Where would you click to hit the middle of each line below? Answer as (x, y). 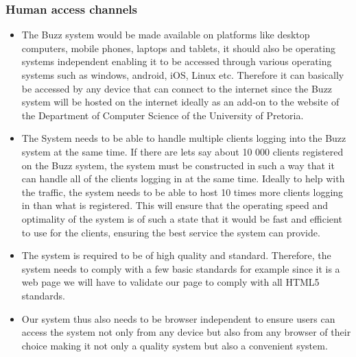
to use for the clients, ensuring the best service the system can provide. (171, 232)
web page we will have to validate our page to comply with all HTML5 (170, 282)
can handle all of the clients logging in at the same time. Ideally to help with (183, 178)
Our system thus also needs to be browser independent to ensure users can (178, 318)
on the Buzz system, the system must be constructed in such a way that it (178, 165)
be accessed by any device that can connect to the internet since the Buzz (177, 88)
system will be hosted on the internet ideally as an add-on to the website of (180, 102)
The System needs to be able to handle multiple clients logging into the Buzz (184, 138)
